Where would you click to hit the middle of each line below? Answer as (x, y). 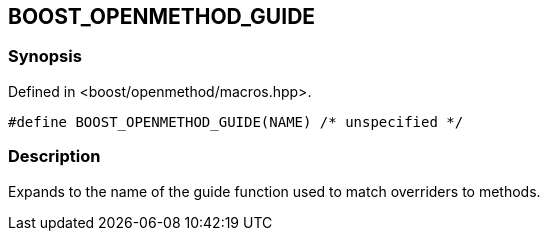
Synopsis (45, 56)
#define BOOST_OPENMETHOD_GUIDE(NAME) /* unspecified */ (236, 121)
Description (54, 156)
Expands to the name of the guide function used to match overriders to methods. (274, 191)
